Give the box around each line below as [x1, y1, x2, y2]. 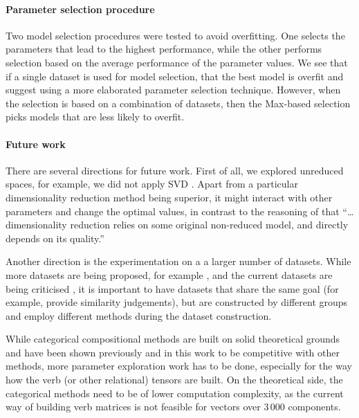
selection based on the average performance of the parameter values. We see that [6, 55, 348, 69]
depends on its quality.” [6, 230, 104, 245]
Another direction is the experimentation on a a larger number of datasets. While [6, 254, 351, 269]
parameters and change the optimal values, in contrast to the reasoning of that [6, 203, 340, 218]
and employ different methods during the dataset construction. [6, 308, 272, 322]
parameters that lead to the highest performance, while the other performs [6, 42, 322, 56]
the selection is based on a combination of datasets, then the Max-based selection [6, 96, 351, 110]
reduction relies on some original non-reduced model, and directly [70, 217, 349, 232]
